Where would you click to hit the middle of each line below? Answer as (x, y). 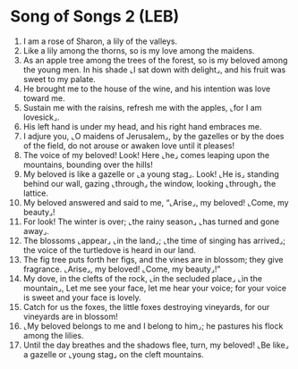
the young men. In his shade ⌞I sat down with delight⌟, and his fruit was (154, 70)
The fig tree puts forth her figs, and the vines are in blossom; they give (153, 259)
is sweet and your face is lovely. (82, 298)
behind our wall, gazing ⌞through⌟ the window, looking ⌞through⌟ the (149, 183)
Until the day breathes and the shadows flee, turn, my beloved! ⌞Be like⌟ (156, 345)
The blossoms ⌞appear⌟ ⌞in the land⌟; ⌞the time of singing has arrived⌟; (154, 240)
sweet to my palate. (60, 79)
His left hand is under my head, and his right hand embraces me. (142, 126)
